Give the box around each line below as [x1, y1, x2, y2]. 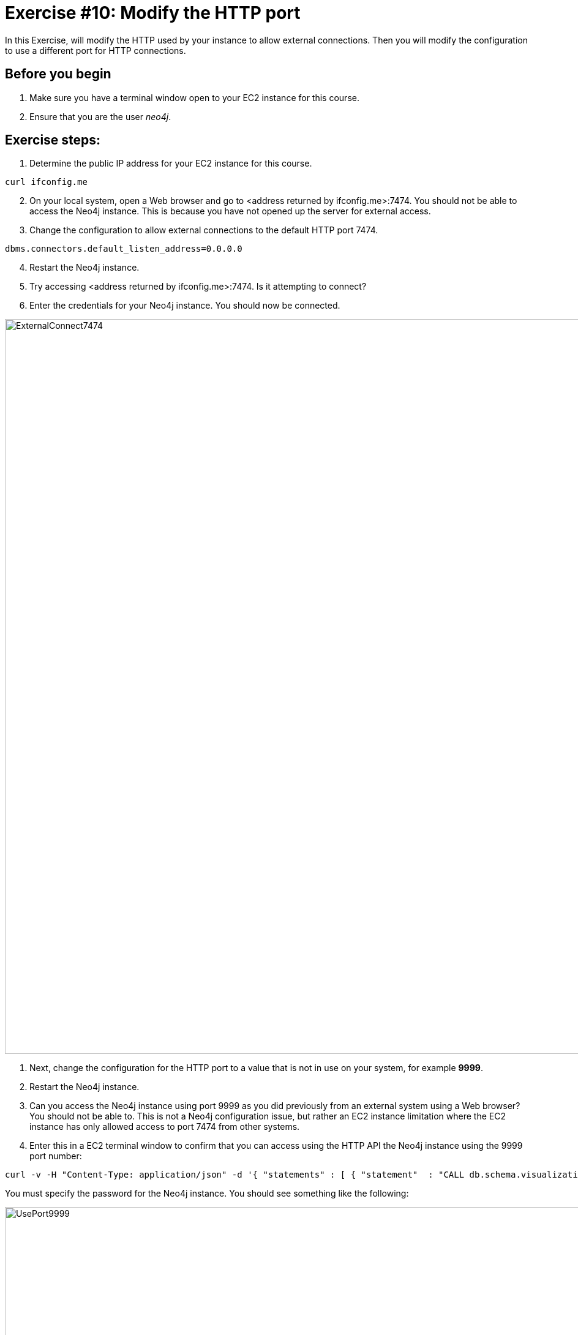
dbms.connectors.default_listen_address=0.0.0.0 [5, 244, 242, 254]
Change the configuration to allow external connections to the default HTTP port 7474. [29, 225, 378, 236]
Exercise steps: [5, 132, 101, 148]
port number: [29, 1151, 82, 1162]
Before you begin [5, 66, 111, 82]
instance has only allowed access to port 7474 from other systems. [29, 1121, 300, 1132]
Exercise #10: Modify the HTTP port [5, 2, 301, 23]
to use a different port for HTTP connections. [5, 45, 186, 56]
